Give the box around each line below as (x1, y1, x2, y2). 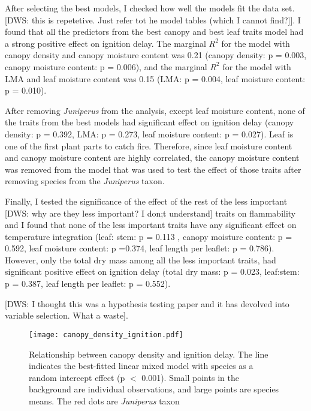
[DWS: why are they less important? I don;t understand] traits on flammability (5, 206, 296, 219)
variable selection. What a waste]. (5, 309, 128, 322)
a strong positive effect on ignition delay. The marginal (5, 37, 206, 49)
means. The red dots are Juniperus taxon (29, 394, 180, 407)
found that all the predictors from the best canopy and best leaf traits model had (5, 25, 304, 38)
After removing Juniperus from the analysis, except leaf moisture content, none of (5, 104, 305, 116)
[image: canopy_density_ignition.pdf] (29, 330, 183, 339)
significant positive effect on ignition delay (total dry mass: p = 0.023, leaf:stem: (5, 265, 300, 278)
